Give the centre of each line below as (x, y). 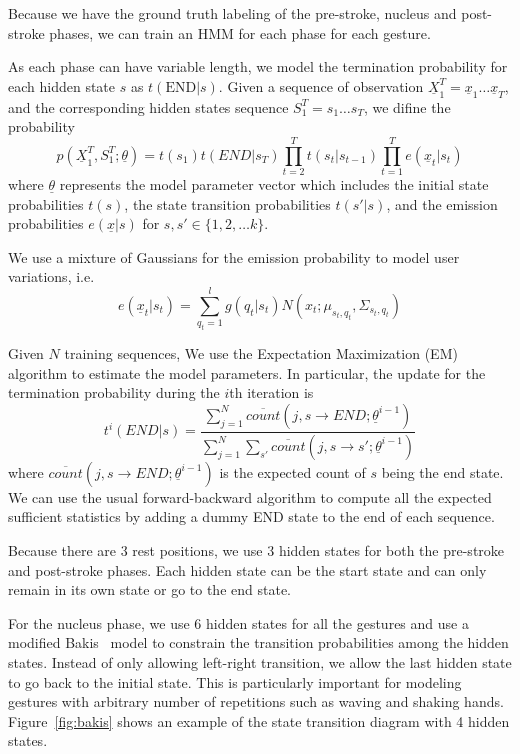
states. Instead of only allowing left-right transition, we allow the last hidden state (260, 661)
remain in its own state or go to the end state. (149, 589)
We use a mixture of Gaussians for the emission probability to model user (234, 256)
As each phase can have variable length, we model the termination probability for (258, 66)
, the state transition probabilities (227, 203)
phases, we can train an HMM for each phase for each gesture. (240, 32)
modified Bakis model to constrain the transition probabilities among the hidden (258, 642)
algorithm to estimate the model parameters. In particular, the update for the (247, 372)
